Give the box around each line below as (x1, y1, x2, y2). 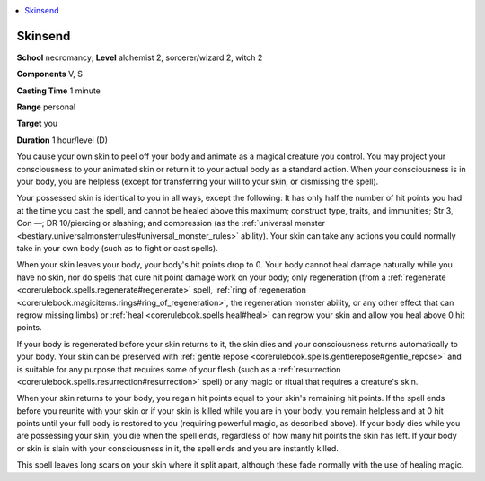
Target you (16, 118, 58, 129)
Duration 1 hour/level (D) (16, 135, 108, 145)
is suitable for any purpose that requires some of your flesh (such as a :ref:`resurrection (16, 363, 341, 374)
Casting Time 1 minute (16, 85, 101, 96)
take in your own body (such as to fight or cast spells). (16, 242, 219, 253)
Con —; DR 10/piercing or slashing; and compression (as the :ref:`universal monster (16, 218, 326, 229)
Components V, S (16, 68, 83, 80)
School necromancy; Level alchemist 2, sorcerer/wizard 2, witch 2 (16, 52, 263, 63)
